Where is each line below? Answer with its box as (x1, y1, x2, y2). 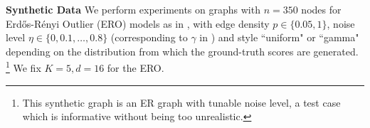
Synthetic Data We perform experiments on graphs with (6, 2, 260, 16)
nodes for (301, 2, 342, 16)
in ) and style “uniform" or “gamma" (199, 30, 359, 45)
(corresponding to (110, 30, 188, 45)
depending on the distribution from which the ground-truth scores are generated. (6, 43, 359, 58)
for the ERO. (107, 60, 164, 75)
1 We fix (6, 58, 41, 75)
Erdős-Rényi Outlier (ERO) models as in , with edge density (6, 16, 270, 31)
